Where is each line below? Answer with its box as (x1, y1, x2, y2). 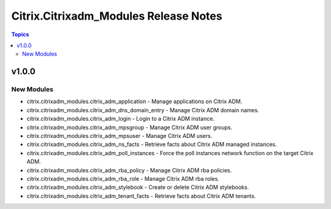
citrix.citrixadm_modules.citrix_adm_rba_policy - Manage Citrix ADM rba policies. (26, 166, 232, 174)
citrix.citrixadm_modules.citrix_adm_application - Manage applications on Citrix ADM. (26, 98, 243, 105)
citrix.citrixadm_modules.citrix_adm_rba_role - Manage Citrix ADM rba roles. (26, 175, 220, 182)
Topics (11, 31, 29, 38)
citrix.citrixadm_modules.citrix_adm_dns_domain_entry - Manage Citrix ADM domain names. (26, 106, 260, 113)
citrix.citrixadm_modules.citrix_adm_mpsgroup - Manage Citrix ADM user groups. (26, 123, 233, 131)
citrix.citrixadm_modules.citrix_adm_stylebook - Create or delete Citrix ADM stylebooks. (26, 184, 249, 191)
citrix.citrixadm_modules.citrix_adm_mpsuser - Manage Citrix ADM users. (26, 132, 213, 140)
